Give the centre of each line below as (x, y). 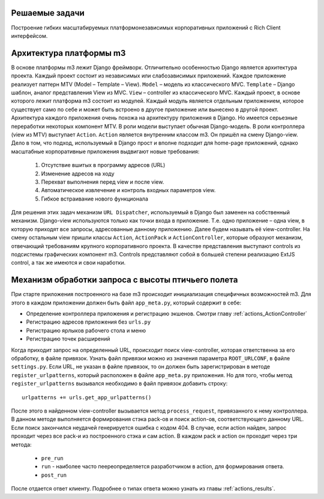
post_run (54, 475)
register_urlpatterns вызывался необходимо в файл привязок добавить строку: (119, 384)
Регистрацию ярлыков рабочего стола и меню (86, 330)
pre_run (52, 458)
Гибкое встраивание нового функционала (94, 199)
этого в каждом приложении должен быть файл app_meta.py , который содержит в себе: (126, 303)
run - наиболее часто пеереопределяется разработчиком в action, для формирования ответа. (163, 467)
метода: (22, 444)
